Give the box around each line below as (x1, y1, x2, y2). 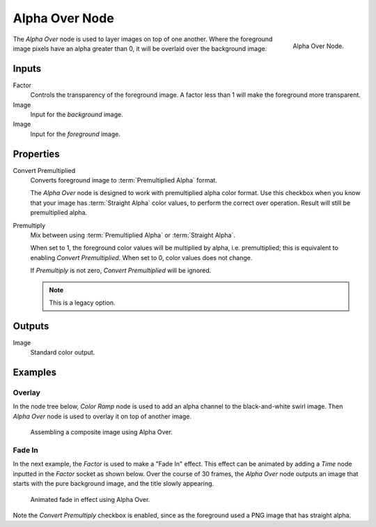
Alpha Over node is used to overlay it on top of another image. (13, 412, 191, 420)
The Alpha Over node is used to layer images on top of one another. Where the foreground (13, 35, 273, 43)
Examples (13, 367, 57, 379)
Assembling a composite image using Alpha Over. (30, 428, 173, 436)
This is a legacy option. (49, 298, 116, 307)
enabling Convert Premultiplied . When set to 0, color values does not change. (30, 253, 253, 261)
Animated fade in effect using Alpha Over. (30, 495, 150, 503)
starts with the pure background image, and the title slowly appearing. (13, 480, 214, 488)
